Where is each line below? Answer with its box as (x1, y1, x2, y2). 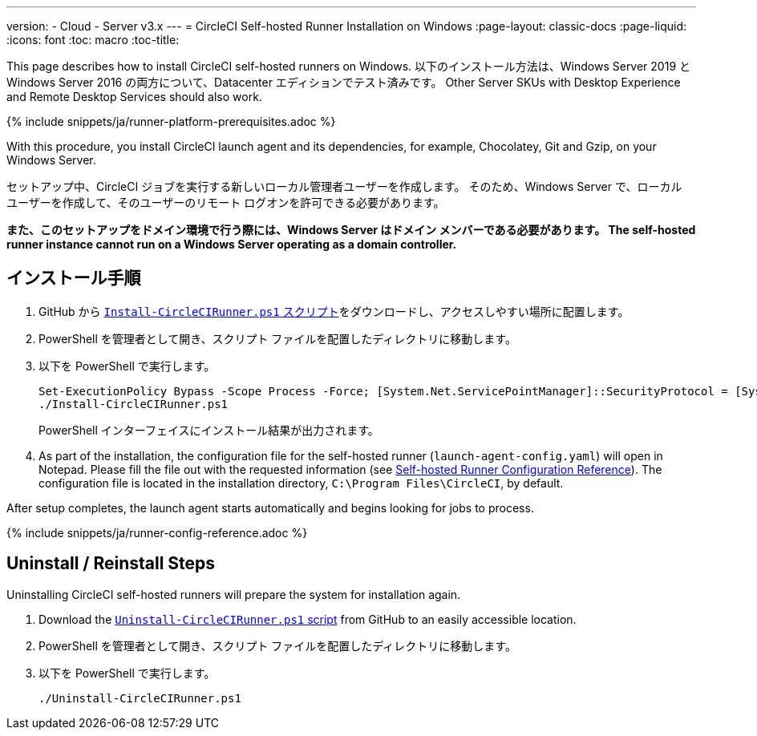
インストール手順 (6, 268, 141, 289)
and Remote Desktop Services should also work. (6, 90, 262, 103)
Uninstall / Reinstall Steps (6, 553, 216, 574)
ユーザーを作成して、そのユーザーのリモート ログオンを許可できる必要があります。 (6, 196, 445, 209)
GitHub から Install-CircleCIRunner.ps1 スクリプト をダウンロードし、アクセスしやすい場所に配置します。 (38, 304, 629, 318)
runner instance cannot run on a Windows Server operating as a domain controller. (6, 237, 457, 251)
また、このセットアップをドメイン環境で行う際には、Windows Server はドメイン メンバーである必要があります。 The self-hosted (6, 223, 696, 237)
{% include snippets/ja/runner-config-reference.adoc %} (6, 525, 308, 540)
